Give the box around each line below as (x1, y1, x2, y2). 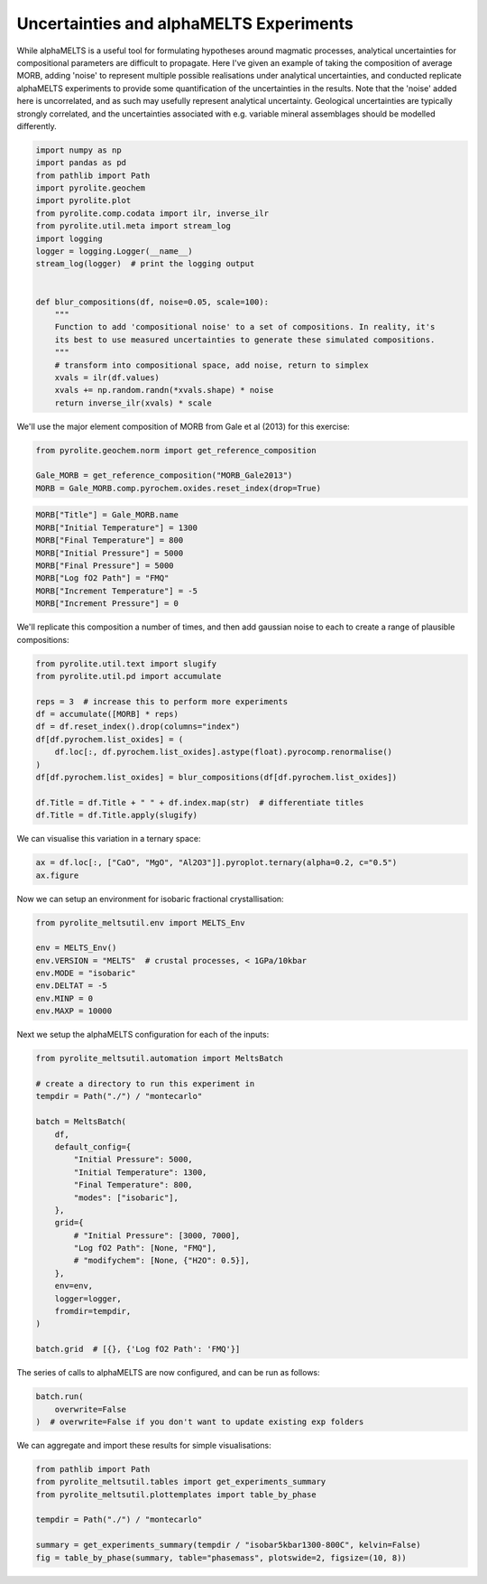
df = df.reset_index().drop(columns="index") (35, 722, 241, 731)
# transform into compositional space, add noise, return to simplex (54, 359, 369, 370)
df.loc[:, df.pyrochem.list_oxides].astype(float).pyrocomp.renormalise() (54, 747, 392, 758)
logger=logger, (54, 1293, 122, 1304)
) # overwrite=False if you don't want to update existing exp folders (35, 1416, 364, 1427)
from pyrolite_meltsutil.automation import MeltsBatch (35, 1053, 283, 1064)
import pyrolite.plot (35, 195, 132, 206)
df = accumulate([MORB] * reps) (35, 709, 179, 720)
